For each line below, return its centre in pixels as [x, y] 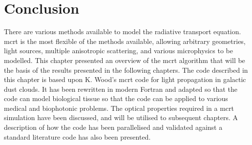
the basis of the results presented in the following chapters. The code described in [126, 70]
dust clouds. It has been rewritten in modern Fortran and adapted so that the [121, 89]
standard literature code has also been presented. [77, 136]
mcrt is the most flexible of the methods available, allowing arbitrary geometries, [125, 41]
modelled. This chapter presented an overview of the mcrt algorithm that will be [125, 60]
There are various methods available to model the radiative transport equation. [123, 31]
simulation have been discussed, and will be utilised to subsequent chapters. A [121, 117]
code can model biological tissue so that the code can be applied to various [116, 98]
